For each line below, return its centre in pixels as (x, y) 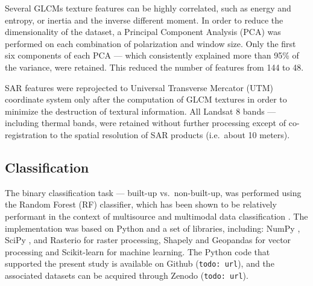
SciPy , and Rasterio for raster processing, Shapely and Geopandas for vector (148, 240)
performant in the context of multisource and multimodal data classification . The (156, 216)
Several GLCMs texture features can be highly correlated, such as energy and (148, 8)
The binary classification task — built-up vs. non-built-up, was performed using (153, 192)
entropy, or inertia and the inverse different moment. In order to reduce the (144, 20)
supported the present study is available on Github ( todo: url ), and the (140, 263)
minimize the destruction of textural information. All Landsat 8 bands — (141, 111)
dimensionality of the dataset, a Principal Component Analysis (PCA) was (143, 32)
